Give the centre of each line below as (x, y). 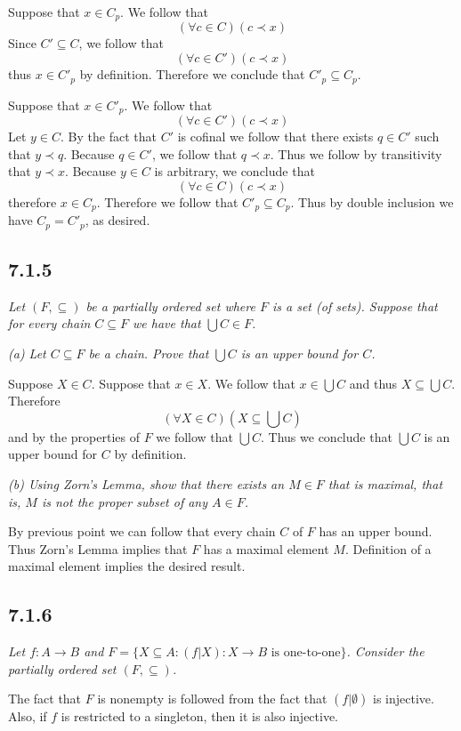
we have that (167, 323)
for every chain (49, 323)
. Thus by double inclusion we (372, 201)
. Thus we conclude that (327, 436)
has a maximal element (266, 548)
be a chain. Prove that (149, 353)
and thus (373, 383)
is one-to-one (306, 653)
